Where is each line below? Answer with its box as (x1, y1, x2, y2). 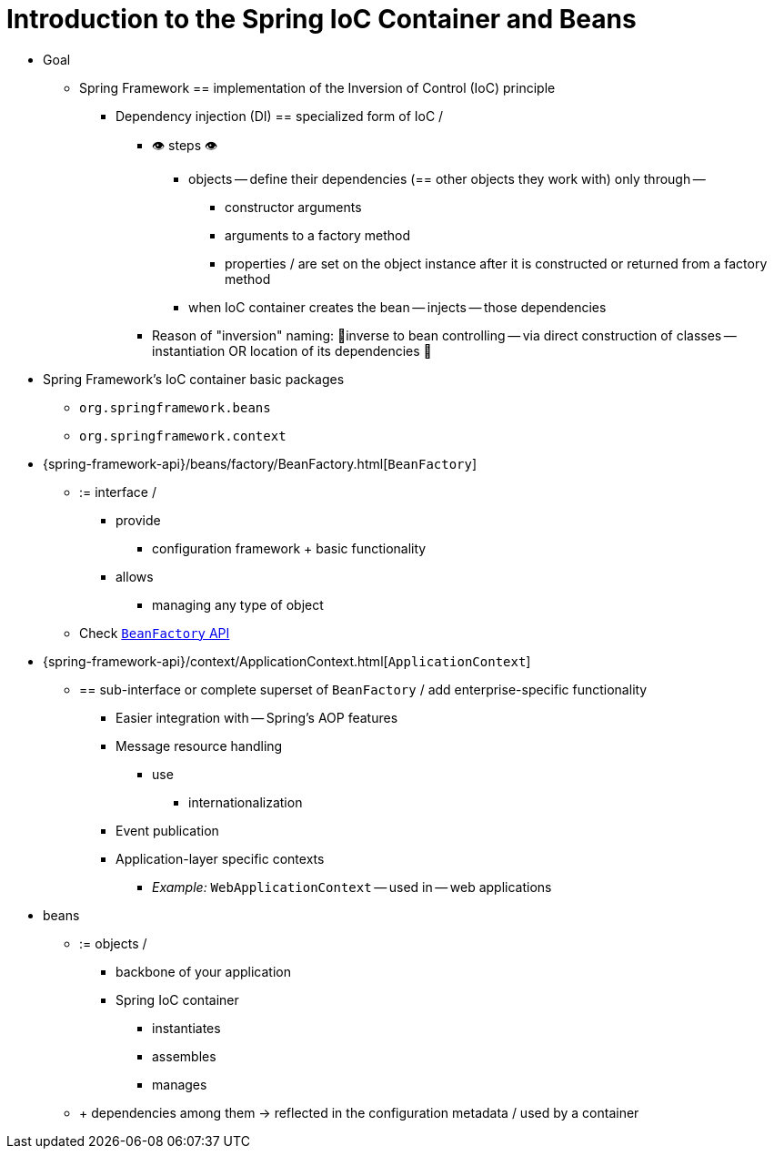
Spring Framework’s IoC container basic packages (43, 370, 345, 387)
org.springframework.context (79, 428, 286, 443)
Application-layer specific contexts (116, 850, 325, 867)
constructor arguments (225, 198, 362, 215)
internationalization (188, 794, 303, 810)
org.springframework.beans (79, 400, 271, 415)
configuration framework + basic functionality (152, 540, 427, 556)
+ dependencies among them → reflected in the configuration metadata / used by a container (79, 1104, 639, 1121)
